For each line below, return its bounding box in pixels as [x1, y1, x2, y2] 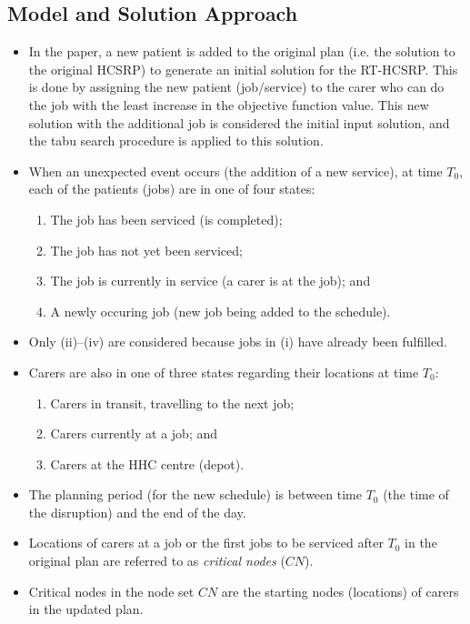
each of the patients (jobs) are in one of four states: [28, 179, 315, 198]
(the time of [383, 485, 449, 504]
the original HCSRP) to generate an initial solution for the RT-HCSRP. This [28, 59, 458, 78]
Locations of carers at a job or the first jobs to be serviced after [28, 533, 384, 552]
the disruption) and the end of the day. [28, 502, 246, 521]
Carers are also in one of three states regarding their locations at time [28, 362, 419, 381]
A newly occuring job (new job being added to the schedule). [50, 301, 391, 320]
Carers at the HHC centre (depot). [50, 454, 245, 473]
